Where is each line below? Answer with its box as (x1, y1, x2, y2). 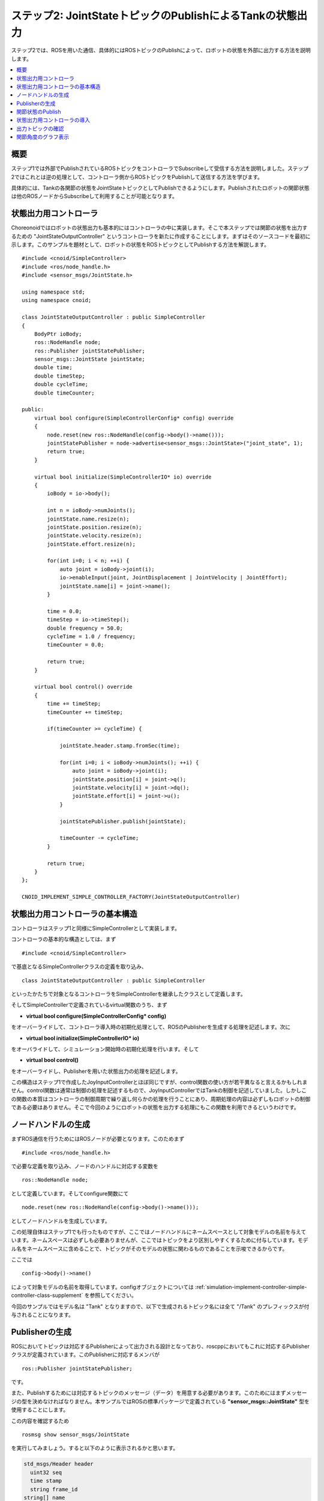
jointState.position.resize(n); (47, 524, 142, 531)
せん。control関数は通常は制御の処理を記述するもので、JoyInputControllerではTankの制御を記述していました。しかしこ (11, 1087, 307, 1094)
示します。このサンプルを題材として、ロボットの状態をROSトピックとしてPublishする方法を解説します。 (11, 241, 270, 249)
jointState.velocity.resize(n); (47, 532, 142, 539)
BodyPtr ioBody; (34, 330, 82, 337)
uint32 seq (30, 1469, 62, 1476)
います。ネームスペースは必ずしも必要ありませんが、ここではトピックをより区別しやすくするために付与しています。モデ (11, 1237, 308, 1244)
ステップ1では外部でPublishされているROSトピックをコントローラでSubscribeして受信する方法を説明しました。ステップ (11, 165, 309, 172)
